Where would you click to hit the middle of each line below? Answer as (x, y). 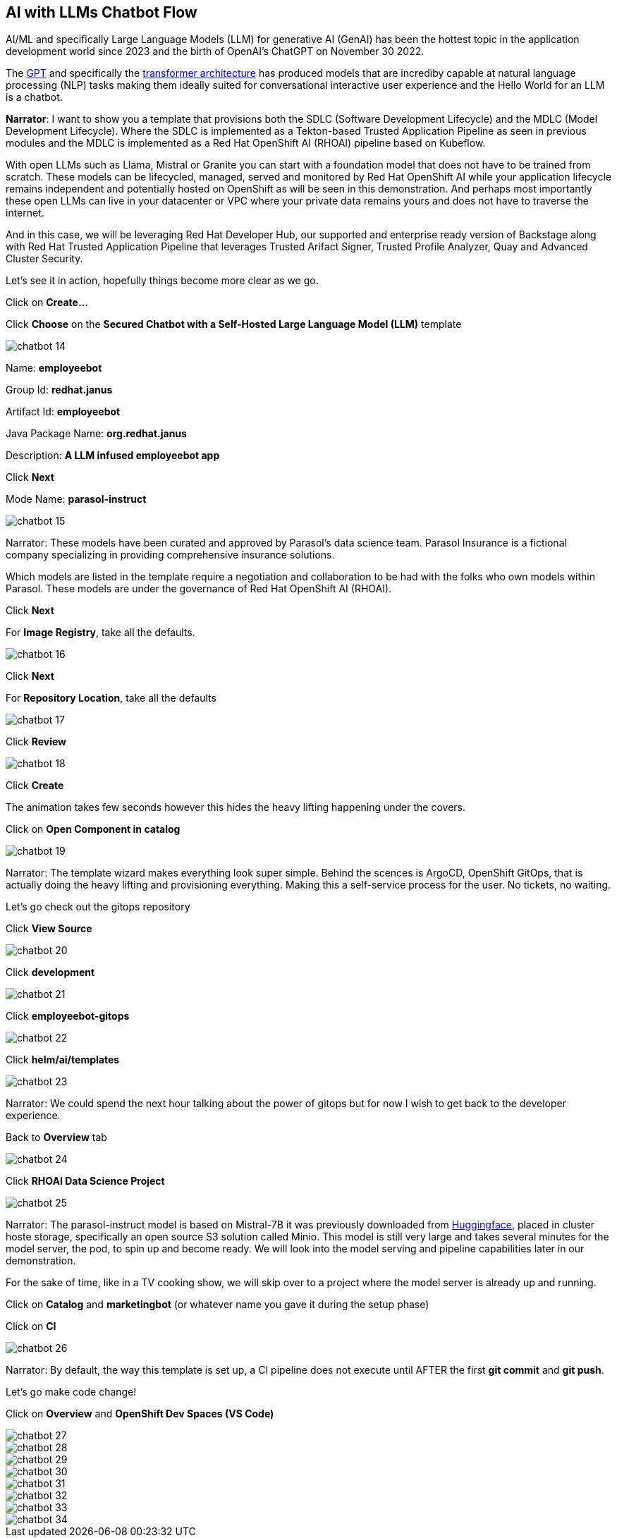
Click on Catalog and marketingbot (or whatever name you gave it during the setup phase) (218, 1305)
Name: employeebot (54, 368)
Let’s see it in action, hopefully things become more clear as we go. (162, 281)
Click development (50, 972)
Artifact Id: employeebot (63, 412)
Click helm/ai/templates (63, 1060)
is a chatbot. (34, 97)
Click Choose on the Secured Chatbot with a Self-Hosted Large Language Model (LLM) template (234, 324)
